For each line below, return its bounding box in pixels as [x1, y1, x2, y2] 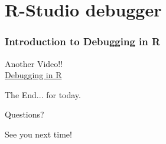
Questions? [5, 108, 44, 120]
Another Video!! [5, 57, 63, 69]
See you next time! [5, 128, 72, 140]
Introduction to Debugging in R [5, 34, 161, 49]
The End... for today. [5, 88, 81, 101]
